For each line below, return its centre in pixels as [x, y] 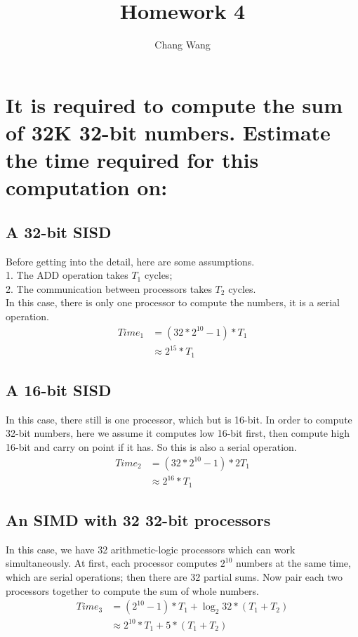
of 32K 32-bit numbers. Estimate [168, 132]
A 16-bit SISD [59, 390]
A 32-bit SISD [59, 231]
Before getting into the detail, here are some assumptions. [130, 261]
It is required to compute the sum [174, 104]
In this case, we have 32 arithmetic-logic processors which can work [151, 549]
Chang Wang [183, 45]
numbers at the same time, [293, 563]
